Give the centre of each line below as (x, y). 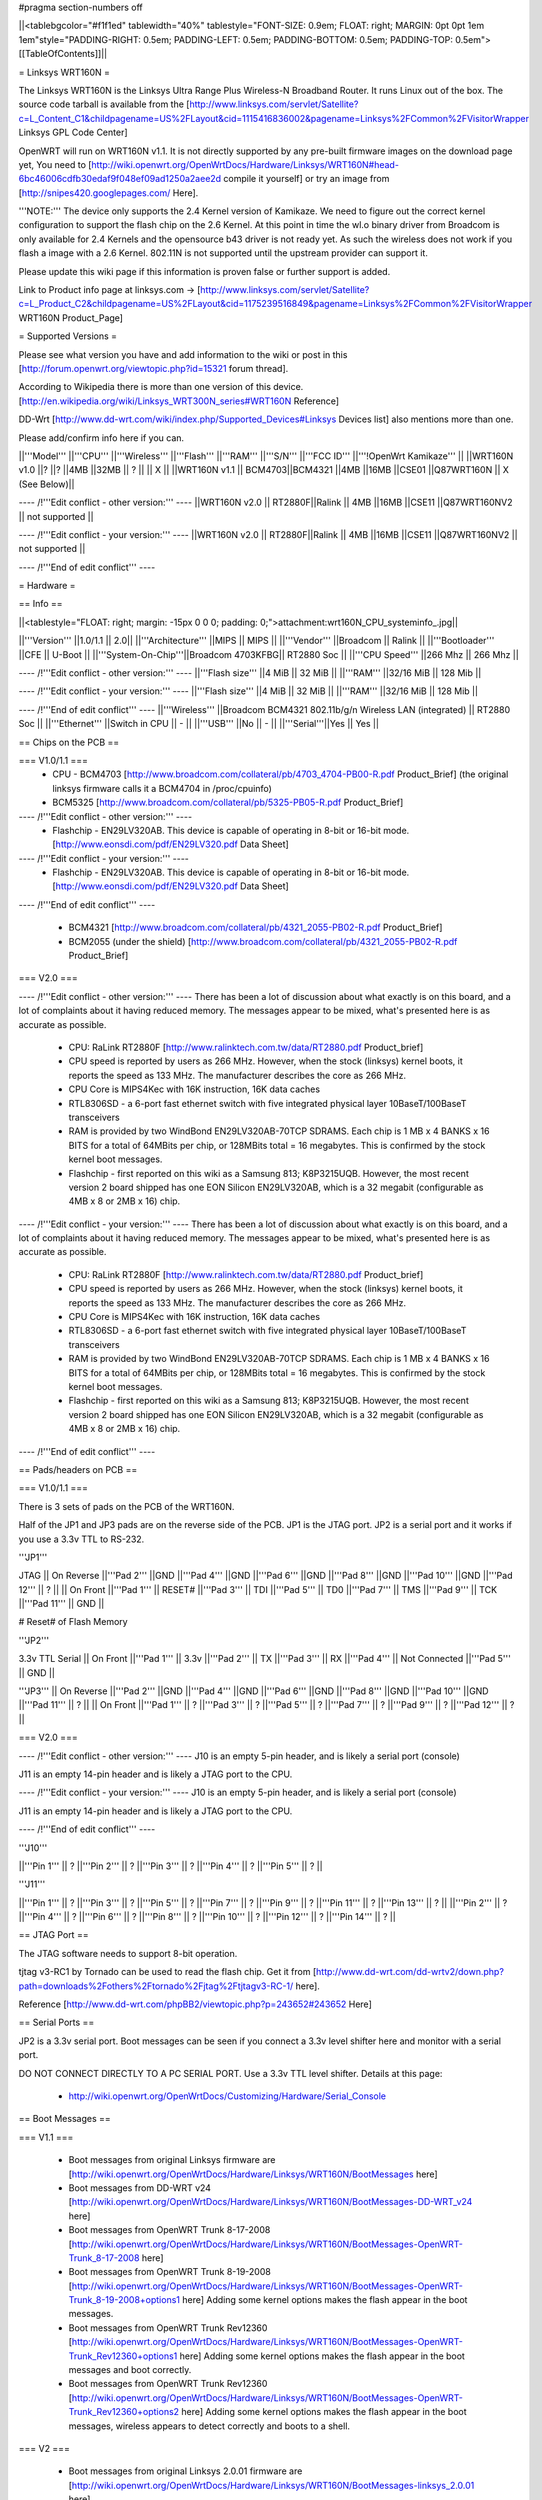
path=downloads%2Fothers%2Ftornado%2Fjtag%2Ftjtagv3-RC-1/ (156, 1986)
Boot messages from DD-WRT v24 (140, 2187)
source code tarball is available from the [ (104, 104)
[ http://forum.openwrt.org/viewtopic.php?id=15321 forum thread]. (153, 368)
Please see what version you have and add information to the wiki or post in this (183, 354)
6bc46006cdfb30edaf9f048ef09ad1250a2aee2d (120, 179)
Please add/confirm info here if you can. (101, 437)
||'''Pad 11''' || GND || (61, 1604)
